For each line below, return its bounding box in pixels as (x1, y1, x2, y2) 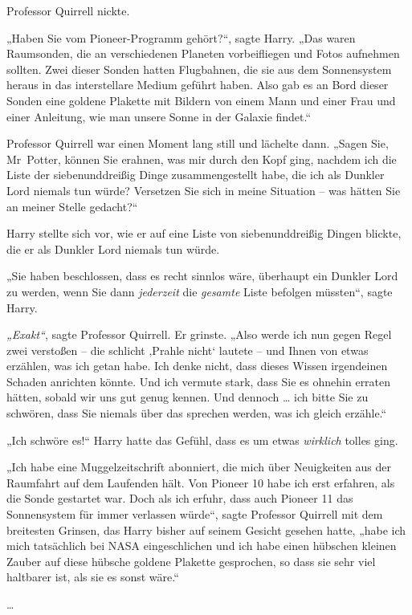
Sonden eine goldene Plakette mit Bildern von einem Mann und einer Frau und (6, 92, 396, 108)
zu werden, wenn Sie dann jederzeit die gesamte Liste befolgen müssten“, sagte (6, 283, 393, 299)
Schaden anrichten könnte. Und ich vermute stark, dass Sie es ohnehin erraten (6, 373, 391, 389)
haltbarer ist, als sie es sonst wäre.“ (6, 568, 179, 585)
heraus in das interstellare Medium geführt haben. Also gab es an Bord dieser (6, 76, 389, 93)
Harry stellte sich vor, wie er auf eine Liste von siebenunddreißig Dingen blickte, (6, 225, 402, 242)
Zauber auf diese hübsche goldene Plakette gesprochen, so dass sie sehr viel (6, 552, 376, 569)
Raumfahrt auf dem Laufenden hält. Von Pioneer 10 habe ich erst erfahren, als (6, 474, 395, 491)
